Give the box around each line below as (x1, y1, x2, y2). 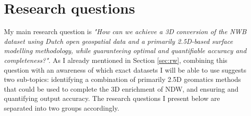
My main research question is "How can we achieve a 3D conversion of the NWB (4, 26, 247, 37)
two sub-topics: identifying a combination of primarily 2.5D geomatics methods (4, 74, 241, 84)
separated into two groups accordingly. (4, 102, 119, 113)
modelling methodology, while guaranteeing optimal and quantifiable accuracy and (4, 45, 247, 56)
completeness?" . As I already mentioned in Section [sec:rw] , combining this (4, 55, 228, 65)
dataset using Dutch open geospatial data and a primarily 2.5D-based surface (4, 36, 233, 46)
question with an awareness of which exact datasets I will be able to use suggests (4, 64, 247, 75)
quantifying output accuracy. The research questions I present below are (4, 93, 220, 103)
